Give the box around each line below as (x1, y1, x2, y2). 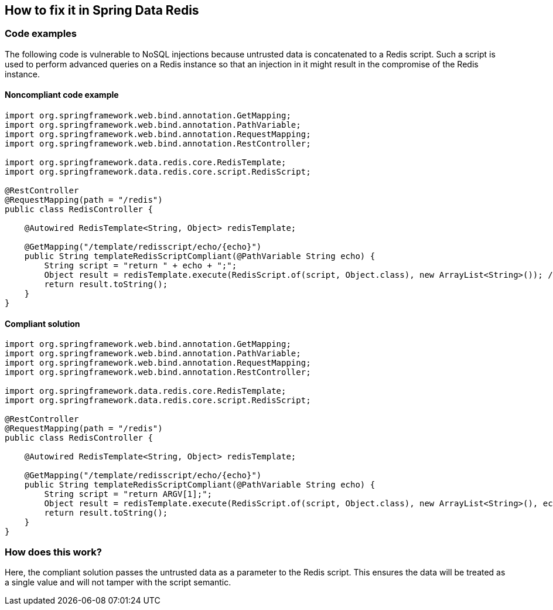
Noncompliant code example (5, 90, 119, 100)
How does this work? (5, 546, 102, 558)
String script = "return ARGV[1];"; (44, 489, 213, 499)
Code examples (5, 28, 77, 40)
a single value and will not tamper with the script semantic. (5, 577, 231, 587)
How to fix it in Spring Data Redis (5, 3, 199, 18)
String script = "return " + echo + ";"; (44, 261, 237, 271)
